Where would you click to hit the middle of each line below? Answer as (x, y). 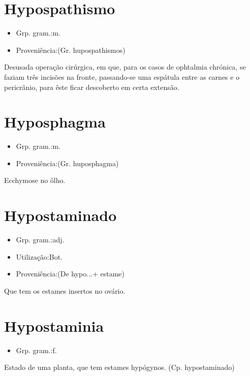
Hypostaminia (54, 325)
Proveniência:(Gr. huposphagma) (67, 163)
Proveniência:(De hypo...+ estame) (70, 274)
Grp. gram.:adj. (40, 240)
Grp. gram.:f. (36, 350)
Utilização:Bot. (39, 256)
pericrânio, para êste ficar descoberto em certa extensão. (92, 87)
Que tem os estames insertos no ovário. (65, 290)
